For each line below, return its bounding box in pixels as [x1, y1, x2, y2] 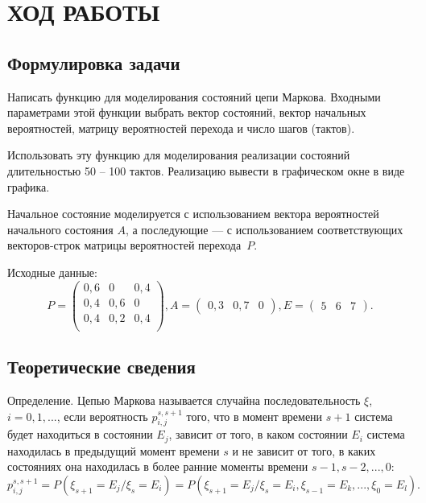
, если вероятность [56, 407, 148, 424]
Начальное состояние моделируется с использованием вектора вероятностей [7, 205, 379, 222]
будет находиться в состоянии [7, 426, 153, 443]
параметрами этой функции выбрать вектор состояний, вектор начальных [7, 104, 366, 121]
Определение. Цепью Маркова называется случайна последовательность [7, 391, 361, 408]
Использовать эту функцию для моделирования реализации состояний [7, 146, 350, 163]
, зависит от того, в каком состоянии [168, 426, 348, 443]
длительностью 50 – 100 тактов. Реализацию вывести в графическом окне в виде [7, 162, 405, 179]
